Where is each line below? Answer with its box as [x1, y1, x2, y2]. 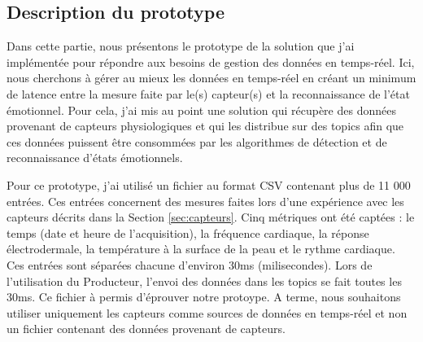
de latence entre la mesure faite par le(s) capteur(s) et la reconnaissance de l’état [7, 85, 410, 102]
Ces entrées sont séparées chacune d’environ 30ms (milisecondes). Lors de [7, 256, 373, 273]
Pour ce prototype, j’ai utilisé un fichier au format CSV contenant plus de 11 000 [7, 176, 411, 193]
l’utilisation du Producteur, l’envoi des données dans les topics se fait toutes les [7, 272, 402, 289]
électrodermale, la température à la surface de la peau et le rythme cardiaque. [7, 240, 395, 257]
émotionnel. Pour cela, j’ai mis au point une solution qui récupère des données [7, 101, 396, 118]
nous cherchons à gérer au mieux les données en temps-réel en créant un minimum [7, 69, 416, 86]
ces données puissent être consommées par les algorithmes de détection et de [7, 133, 387, 150]
